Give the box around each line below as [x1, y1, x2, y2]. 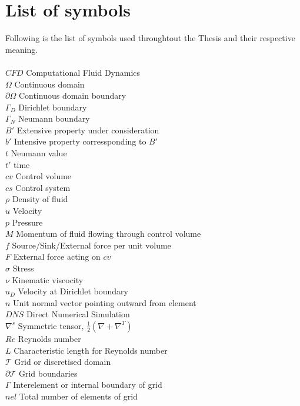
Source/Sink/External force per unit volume [12, 239, 171, 251]
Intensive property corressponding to [14, 135, 146, 147]
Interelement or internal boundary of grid [13, 378, 162, 391]
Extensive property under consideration [16, 123, 159, 136]
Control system [15, 181, 71, 193]
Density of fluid [12, 193, 68, 205]
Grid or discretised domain [14, 355, 111, 368]
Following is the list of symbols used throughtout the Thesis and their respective [5, 32, 295, 44]
